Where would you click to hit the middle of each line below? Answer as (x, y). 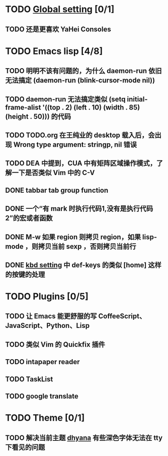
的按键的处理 (25, 274)
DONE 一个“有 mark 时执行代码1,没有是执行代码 (79, 209)
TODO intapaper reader (43, 362)
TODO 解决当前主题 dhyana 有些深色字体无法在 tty (84, 438)
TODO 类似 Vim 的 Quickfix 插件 (55, 344)
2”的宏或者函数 (29, 218)
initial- (137, 99)
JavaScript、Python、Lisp (47, 326)
